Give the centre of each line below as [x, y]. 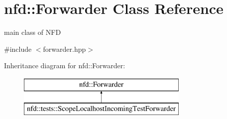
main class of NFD [33, 32]
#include [18, 49]
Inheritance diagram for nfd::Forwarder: [65, 65]
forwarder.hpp [64, 49]
